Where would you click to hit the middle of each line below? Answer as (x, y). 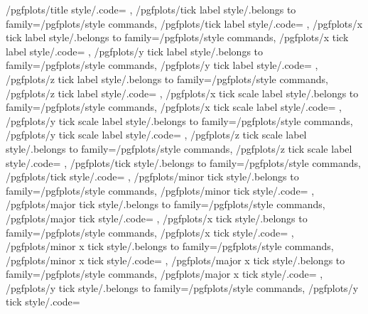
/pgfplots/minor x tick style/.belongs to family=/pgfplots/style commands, (170, 246)
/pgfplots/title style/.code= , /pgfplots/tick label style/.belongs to (151, 9)
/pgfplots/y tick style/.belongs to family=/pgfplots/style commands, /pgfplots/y (182, 287)
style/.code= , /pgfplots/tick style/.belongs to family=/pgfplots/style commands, (183, 162)
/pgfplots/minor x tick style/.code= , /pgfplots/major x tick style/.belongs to (175, 260)
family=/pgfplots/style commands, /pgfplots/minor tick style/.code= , (160, 190)
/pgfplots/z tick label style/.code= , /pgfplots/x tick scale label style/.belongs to (182, 93)
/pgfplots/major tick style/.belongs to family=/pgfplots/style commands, (166, 204)
